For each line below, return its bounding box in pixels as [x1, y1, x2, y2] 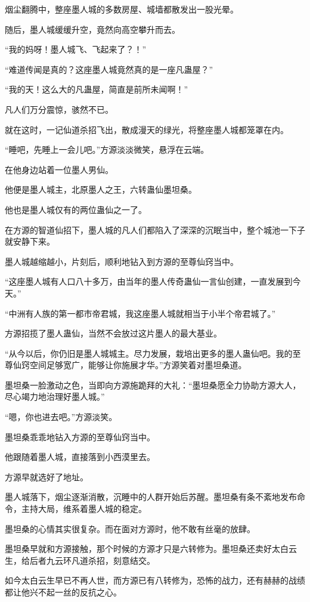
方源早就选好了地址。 [5, 470, 88, 483]
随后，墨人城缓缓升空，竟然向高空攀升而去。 [5, 23, 180, 35]
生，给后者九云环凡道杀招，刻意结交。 [5, 554, 155, 566]
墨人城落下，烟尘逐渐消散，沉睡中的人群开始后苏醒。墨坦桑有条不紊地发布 [5, 490, 297, 503]
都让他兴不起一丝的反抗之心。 [5, 586, 122, 598]
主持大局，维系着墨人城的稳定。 [21, 502, 147, 515]
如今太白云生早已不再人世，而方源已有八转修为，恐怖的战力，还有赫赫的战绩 [5, 574, 305, 586]
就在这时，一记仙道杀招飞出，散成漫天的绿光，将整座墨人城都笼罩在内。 [5, 123, 289, 135]
